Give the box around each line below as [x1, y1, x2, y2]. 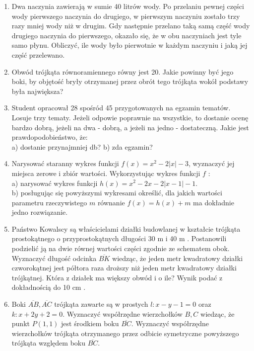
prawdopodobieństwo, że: [11, 132, 88, 142]
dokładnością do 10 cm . [11, 282, 86, 292]
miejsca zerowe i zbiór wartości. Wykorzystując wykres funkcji [11, 168, 200, 178]
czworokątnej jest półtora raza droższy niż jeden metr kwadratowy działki [11, 263, 237, 273]
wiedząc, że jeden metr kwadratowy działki [112, 253, 243, 263]
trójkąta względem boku [11, 338, 86, 348]
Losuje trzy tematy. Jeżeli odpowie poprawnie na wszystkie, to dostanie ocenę [11, 112, 249, 122]
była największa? [11, 86, 63, 96]
